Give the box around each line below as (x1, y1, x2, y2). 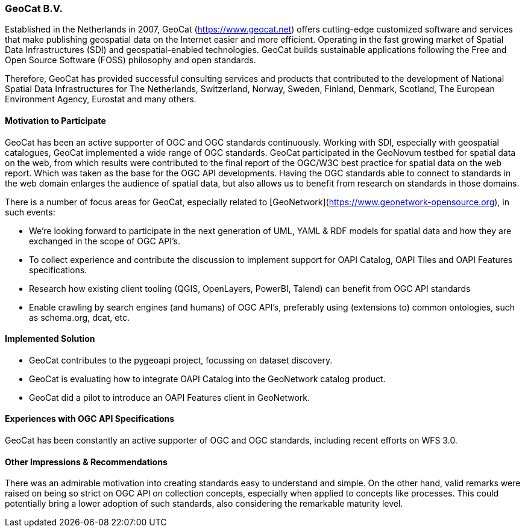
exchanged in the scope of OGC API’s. (29, 235, 181, 246)
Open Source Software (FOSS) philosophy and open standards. (5, 55, 256, 66)
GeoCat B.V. (5, 2, 63, 14)
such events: (5, 206, 55, 217)
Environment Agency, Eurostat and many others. (5, 94, 196, 105)
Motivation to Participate (5, 115, 106, 126)
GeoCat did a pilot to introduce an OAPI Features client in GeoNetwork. (29, 392, 310, 403)
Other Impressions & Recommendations (5, 456, 168, 467)
